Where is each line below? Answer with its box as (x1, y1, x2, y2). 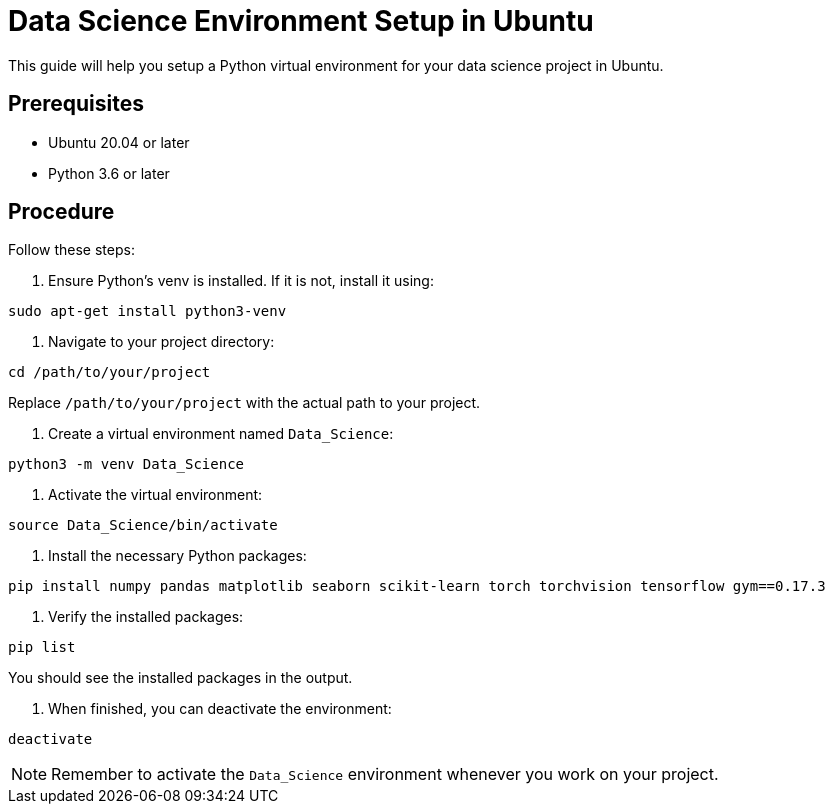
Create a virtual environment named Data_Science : (48, 425, 394, 443)
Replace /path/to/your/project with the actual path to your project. (8, 394, 481, 412)
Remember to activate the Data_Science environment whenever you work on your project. (51, 764, 719, 785)
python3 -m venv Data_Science (8, 456, 245, 473)
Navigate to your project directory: (48, 333, 275, 351)
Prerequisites (8, 91, 144, 117)
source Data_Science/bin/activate (8, 517, 278, 534)
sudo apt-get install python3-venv (8, 303, 287, 320)
